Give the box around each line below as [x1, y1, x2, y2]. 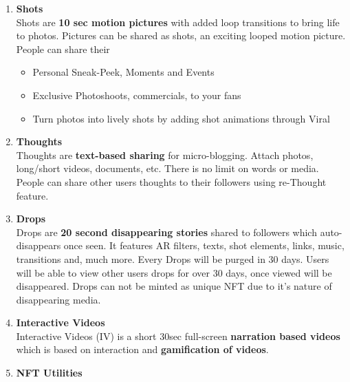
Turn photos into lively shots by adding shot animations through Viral [32, 111, 330, 125]
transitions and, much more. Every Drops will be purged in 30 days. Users [16, 251, 329, 266]
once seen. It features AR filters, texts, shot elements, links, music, [63, 238, 344, 253]
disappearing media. [16, 292, 101, 306]
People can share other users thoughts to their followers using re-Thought [16, 174, 327, 189]
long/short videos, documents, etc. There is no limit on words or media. [16, 161, 319, 176]
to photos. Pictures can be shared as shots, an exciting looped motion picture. [16, 28, 346, 43]
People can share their [16, 41, 110, 56]
